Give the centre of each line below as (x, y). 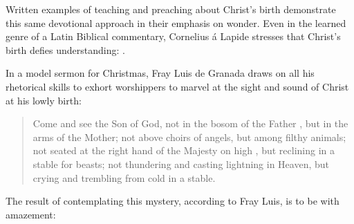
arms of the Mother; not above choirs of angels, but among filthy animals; (189, 137)
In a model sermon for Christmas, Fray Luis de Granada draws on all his (160, 73)
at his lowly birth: (44, 100)
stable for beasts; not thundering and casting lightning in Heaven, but (181, 164)
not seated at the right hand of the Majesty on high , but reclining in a (184, 150)
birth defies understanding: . (65, 49)
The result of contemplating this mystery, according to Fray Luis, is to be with (173, 201)
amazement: (31, 214)
